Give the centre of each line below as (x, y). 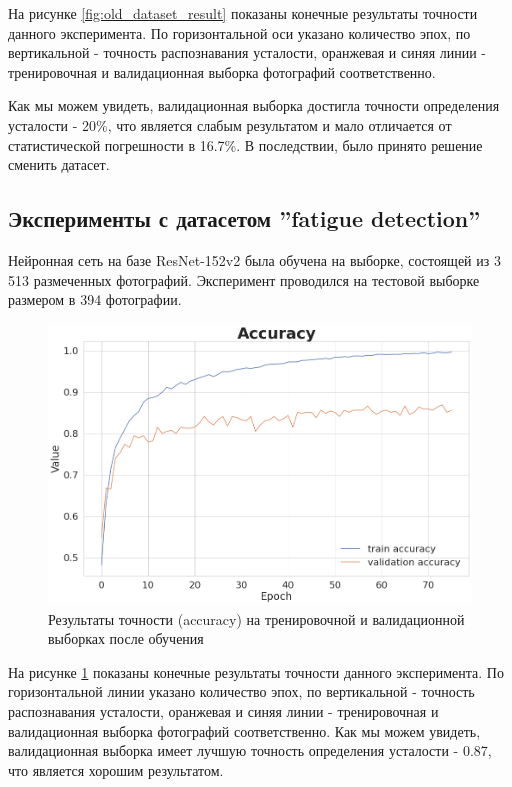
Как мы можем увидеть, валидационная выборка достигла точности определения (254, 105)
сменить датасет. (59, 164)
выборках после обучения (126, 638)
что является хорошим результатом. (116, 769)
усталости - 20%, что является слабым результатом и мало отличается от (230, 124)
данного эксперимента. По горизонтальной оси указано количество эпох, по (239, 32)
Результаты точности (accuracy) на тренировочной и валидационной (256, 618)
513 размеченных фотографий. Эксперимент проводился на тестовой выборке (244, 279)
